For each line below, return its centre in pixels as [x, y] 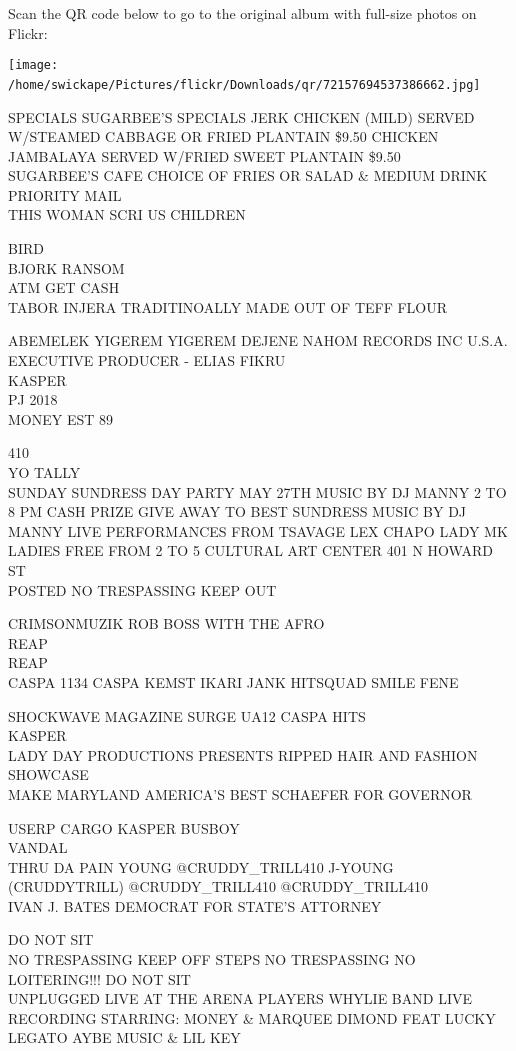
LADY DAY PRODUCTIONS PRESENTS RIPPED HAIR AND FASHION [243, 754]
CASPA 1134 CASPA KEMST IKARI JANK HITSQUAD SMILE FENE [233, 681]
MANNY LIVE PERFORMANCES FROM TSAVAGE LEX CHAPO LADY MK [258, 530]
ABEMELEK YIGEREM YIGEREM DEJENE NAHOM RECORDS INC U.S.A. [258, 340]
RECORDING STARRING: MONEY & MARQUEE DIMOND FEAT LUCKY [252, 1017]
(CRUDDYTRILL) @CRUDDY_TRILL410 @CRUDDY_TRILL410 [218, 886]
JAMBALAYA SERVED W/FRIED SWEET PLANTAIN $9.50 [204, 155]
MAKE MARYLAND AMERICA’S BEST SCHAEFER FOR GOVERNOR [240, 793]
